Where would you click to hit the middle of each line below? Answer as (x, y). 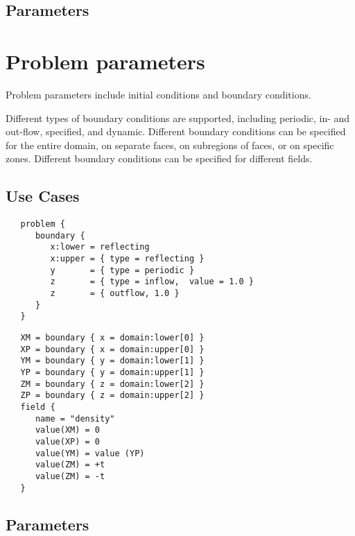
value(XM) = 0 (68, 430)
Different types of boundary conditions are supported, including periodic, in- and (178, 118)
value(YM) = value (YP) (90, 453)
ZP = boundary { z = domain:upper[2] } (112, 396)
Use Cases (43, 196)
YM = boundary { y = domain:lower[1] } (112, 361)
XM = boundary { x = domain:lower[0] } (112, 337)
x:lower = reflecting (100, 247)
